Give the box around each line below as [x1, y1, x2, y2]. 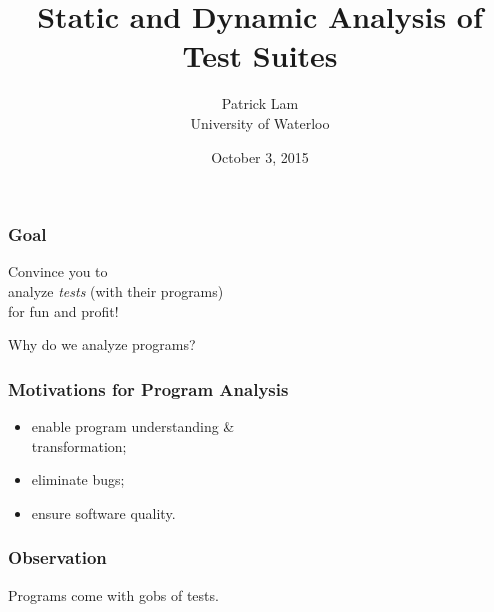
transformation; [31, 435, 127, 456]
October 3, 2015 [211, 146, 309, 167]
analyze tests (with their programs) [8, 280, 224, 301]
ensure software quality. [31, 502, 176, 523]
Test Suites [182, 35, 338, 76]
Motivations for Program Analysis [8, 376, 289, 401]
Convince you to [8, 261, 108, 282]
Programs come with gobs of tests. [8, 584, 219, 605]
